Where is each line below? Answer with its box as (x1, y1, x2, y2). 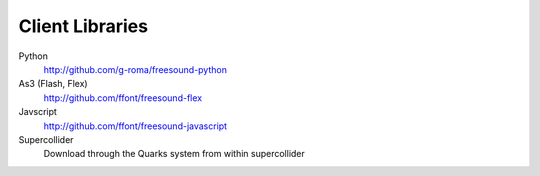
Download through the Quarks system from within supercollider (43, 148, 305, 160)
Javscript (18, 106, 57, 118)
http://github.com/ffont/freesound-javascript (43, 120, 228, 132)
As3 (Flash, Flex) (18, 78, 89, 90)
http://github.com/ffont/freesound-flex (43, 91, 203, 104)
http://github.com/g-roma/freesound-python (43, 63, 227, 75)
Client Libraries (18, 15, 149, 37)
